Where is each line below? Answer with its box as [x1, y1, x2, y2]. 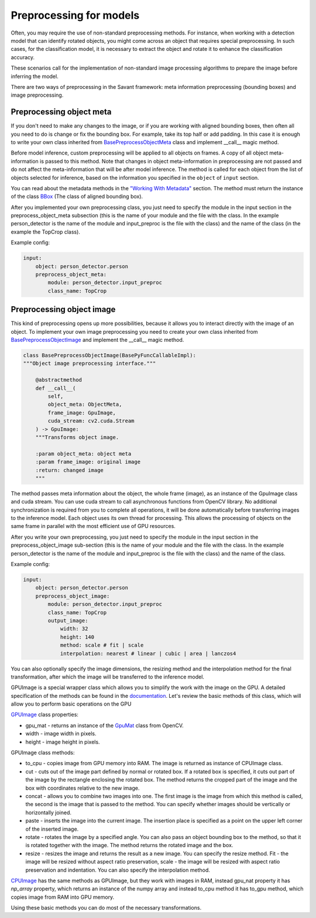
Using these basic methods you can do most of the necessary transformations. [11, 905, 202, 912]
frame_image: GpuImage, [47, 409, 116, 416]
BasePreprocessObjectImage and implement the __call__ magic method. [11, 337, 184, 344]
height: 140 [60, 633, 95, 640]
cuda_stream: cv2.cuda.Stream [47, 417, 135, 424]
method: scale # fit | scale [60, 642, 144, 649]
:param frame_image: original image [35, 458, 140, 465]
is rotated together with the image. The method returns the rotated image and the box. [25, 842, 233, 849]
